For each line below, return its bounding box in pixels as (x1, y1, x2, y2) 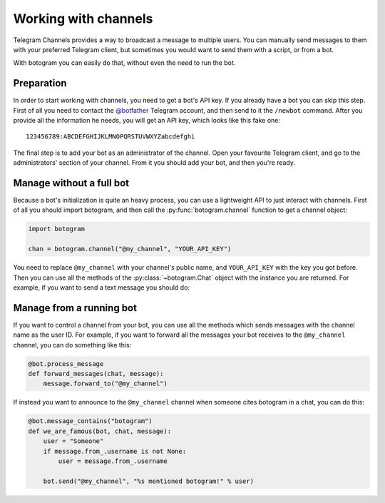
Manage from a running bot (13, 302, 137, 314)
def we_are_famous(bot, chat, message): (28, 427, 171, 435)
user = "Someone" (43, 437, 104, 445)
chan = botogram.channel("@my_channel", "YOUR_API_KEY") (28, 245, 232, 253)
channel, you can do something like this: (13, 340, 132, 349)
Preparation (13, 77, 67, 89)
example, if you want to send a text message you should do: (13, 283, 190, 292)
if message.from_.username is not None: (43, 447, 187, 455)
